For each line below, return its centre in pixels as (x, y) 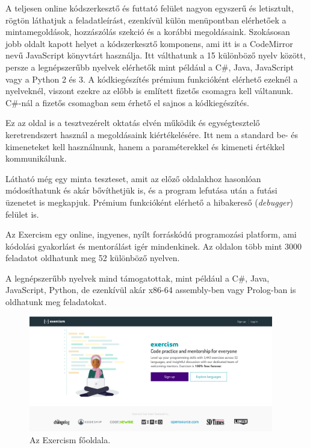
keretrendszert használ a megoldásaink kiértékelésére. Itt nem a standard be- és (152, 134)
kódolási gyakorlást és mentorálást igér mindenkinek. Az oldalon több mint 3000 (153, 246)
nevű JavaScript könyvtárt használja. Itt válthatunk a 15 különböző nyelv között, (156, 55)
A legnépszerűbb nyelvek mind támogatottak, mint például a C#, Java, (138, 278)
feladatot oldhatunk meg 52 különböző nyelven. (93, 258)
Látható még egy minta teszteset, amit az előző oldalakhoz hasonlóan (133, 178)
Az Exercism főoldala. (70, 439)
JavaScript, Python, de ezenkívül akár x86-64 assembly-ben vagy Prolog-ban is (151, 290)
